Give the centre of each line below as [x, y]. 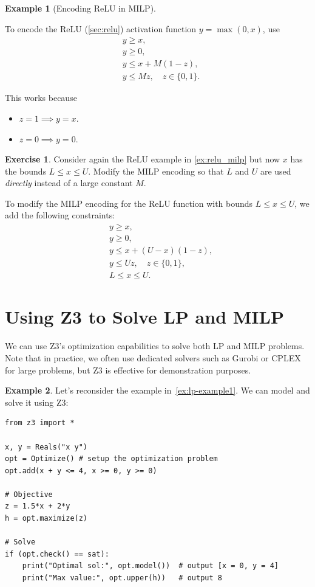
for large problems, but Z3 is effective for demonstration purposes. [128, 370]
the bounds [26, 171]
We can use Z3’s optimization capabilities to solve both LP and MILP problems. [155, 346]
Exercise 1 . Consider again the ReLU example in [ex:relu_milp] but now [143, 159]
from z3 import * [40, 423]
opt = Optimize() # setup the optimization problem [111, 459]
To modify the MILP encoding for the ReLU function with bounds [129, 203]
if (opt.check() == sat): [57, 554]
